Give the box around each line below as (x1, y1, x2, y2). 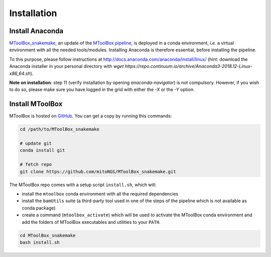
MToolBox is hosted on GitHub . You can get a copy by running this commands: (9, 113, 172, 119)
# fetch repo (20, 161, 52, 167)
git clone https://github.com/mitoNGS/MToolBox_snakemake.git (20, 168, 176, 175)
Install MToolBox (9, 100, 63, 108)
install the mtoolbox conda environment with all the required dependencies (22, 191, 179, 197)
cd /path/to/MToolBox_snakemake (20, 126, 100, 132)
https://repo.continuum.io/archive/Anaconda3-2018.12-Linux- (124, 63, 252, 69)
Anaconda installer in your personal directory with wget (9, 63, 124, 69)
